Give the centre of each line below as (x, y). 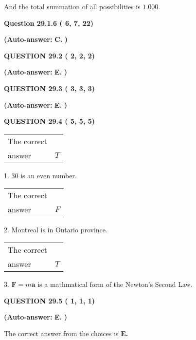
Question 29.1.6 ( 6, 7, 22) (49, 23)
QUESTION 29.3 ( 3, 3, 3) (50, 88)
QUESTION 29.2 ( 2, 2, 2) (50, 55)
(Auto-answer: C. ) (36, 39)
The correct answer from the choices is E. (66, 333)
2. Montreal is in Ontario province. (56, 230)
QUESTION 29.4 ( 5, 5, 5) (50, 121)
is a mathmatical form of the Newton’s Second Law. (115, 284)
